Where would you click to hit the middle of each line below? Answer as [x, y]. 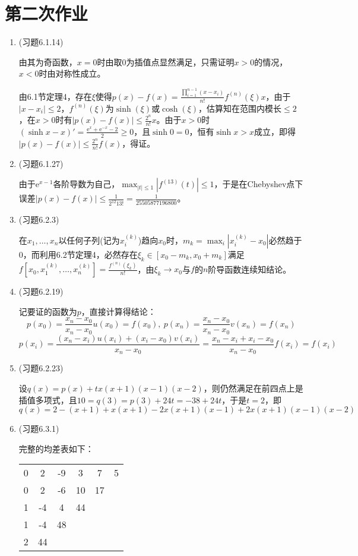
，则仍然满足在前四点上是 [253, 388]
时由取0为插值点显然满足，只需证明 [166, 61]
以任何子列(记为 [89, 240]
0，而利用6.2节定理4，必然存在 [78, 254]
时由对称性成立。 [72, 73]
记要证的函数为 [48, 311]
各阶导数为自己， [86, 184]
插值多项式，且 [48, 399]
